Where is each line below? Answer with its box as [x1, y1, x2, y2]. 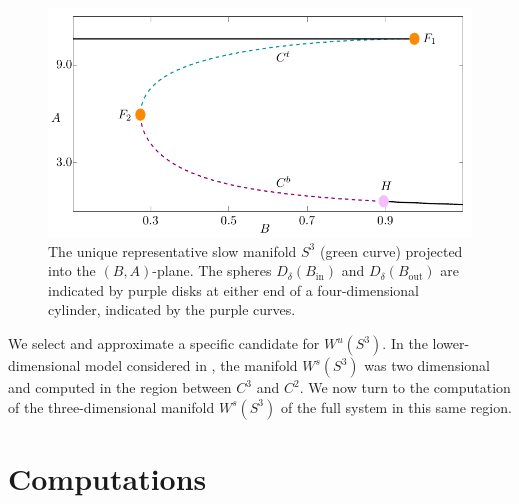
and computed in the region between [8, 377, 232, 398]
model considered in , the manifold [85, 355, 298, 376]
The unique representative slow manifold [48, 240, 297, 261]
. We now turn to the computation [299, 377, 511, 398]
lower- [432, 333, 470, 354]
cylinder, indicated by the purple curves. [48, 299, 296, 320]
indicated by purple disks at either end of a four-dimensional [48, 279, 419, 300]
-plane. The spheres [152, 260, 272, 281]
